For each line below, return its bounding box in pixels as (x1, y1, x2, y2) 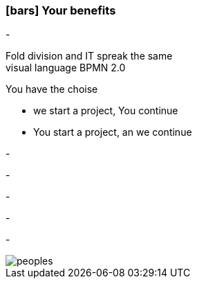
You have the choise (6, 83, 98, 96)
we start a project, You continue (33, 105, 178, 117)
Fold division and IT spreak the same (6, 50, 173, 62)
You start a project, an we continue (33, 126, 192, 139)
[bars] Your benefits (6, 3, 116, 17)
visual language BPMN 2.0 (6, 62, 126, 74)
